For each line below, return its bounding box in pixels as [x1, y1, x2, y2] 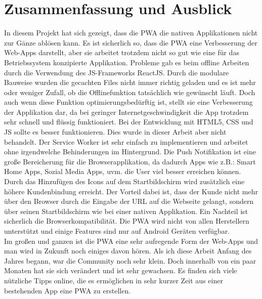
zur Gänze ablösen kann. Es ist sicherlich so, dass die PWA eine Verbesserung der [4, 37, 257, 48]
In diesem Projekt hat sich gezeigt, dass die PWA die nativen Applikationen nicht [4, 27, 258, 38]
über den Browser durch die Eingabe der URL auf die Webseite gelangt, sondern [4, 196, 254, 206]
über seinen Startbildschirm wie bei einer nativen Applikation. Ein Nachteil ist [4, 205, 248, 216]
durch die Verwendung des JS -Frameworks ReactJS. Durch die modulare [4, 67, 229, 77]
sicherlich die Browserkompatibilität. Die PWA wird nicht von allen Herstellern [4, 216, 249, 226]
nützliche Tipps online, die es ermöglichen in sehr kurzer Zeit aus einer [4, 275, 223, 285]
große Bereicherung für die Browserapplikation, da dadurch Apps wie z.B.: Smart [4, 156, 256, 166]
